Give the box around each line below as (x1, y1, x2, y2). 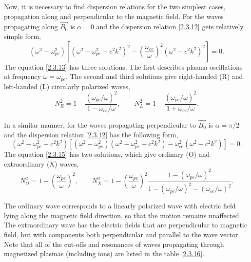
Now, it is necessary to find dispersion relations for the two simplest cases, (4, 1, 226, 11)
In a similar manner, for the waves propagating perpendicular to (4, 119, 196, 130)
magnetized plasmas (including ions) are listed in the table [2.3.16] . (4, 248, 205, 259)
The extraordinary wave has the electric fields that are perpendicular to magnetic (4, 220, 247, 230)
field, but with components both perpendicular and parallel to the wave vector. (4, 229, 240, 240)
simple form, (4, 31, 41, 41)
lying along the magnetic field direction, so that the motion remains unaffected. (4, 210, 241, 220)
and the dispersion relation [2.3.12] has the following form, (4, 129, 178, 139)
